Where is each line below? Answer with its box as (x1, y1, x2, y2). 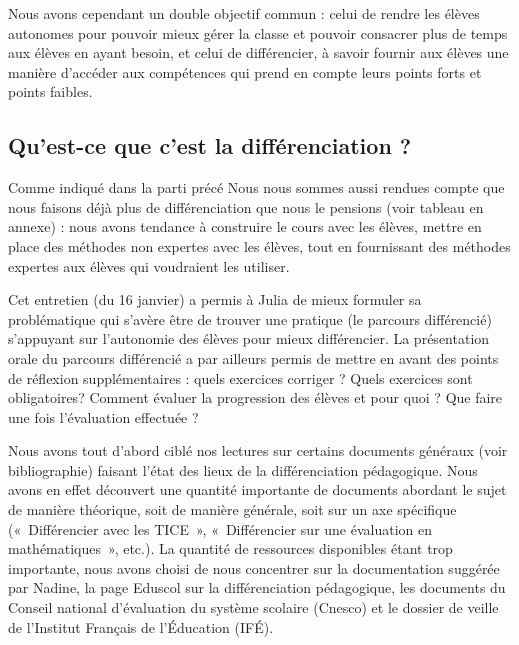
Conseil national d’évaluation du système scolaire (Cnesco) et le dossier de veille (8, 597, 499, 618)
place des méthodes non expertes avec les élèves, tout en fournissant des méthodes (8, 235, 511, 256)
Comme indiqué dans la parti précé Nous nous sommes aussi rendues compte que (8, 177, 505, 198)
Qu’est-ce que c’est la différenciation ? (8, 130, 412, 161)
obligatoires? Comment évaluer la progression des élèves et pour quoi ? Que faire (8, 387, 503, 408)
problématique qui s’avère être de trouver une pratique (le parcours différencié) (8, 308, 492, 329)
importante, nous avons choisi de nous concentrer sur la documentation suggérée (8, 557, 500, 578)
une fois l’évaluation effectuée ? (8, 406, 199, 427)
